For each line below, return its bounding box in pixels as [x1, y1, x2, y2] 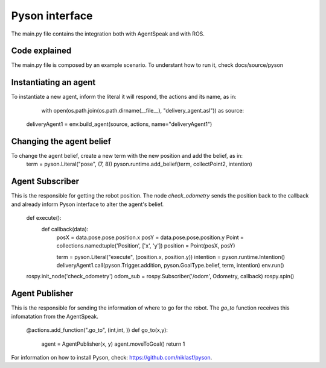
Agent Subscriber [11, 176, 80, 187]
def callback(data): [41, 225, 89, 232]
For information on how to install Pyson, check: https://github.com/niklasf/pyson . [11, 354, 213, 361]
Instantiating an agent [11, 77, 96, 87]
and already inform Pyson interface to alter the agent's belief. [11, 201, 164, 208]
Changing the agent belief [11, 136, 112, 146]
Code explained [11, 46, 72, 56]
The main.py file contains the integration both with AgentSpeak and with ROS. [11, 30, 205, 37]
